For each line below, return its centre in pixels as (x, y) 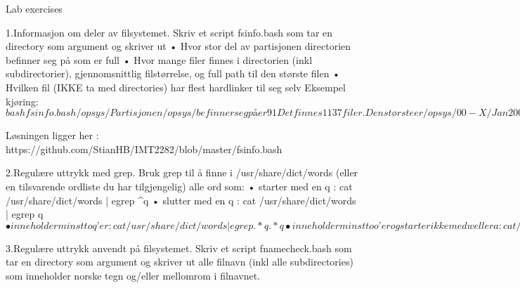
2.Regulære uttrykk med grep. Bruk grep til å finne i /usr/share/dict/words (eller (182, 172)
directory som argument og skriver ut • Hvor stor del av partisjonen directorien (178, 46)
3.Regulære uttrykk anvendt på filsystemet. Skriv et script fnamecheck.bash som (179, 248)
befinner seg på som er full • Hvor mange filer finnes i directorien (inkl (159, 59)
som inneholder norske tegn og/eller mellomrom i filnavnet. (133, 275)
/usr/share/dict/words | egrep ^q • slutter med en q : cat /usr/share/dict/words (181, 200)
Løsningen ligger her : (52, 135)
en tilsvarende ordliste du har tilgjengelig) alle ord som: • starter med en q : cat (179, 186)
